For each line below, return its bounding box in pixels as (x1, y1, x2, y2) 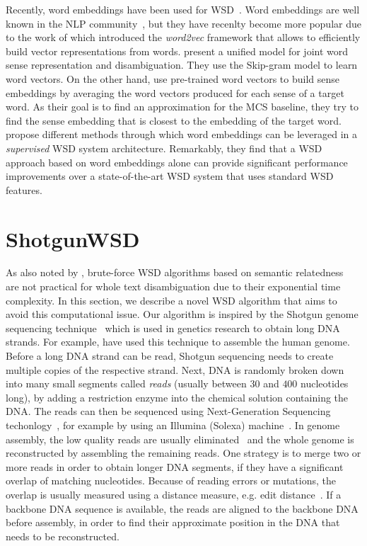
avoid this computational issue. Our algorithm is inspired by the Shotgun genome (6, 307, 359, 322)
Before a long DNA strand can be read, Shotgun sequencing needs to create (6, 348, 334, 363)
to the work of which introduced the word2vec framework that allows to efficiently (6, 30, 361, 45)
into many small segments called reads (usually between (6, 376, 247, 391)
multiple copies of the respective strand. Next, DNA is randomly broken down (6, 362, 344, 377)
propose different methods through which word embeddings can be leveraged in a (6, 127, 358, 142)
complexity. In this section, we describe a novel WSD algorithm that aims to (6, 292, 337, 307)
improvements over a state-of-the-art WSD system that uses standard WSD (6, 169, 334, 183)
